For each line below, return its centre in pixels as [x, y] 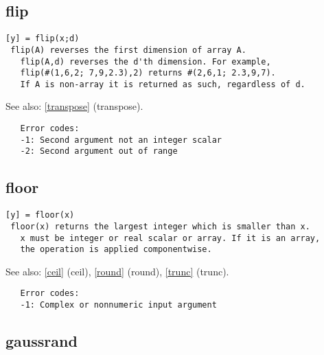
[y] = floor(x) [40, 215]
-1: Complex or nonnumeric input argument [118, 305]
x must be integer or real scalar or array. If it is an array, [170, 238]
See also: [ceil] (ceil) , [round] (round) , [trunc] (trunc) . [117, 271]
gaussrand [42, 341]
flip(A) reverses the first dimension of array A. [128, 50]
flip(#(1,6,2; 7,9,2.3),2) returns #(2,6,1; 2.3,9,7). [148, 73]
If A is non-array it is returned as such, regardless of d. [163, 84]
